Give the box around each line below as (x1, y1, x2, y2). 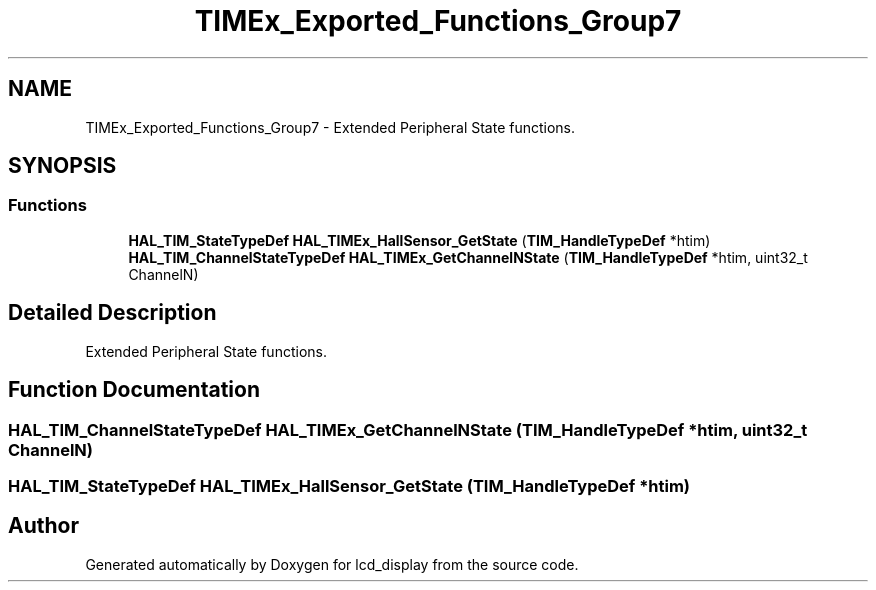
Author (8, 513, 79, 539)
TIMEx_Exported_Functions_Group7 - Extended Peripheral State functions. (85, 118, 576, 136)
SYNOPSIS (8, 153, 117, 179)
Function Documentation (8, 377, 260, 403)
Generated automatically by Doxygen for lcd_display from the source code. (85, 555, 579, 573)
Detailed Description (8, 300, 217, 326)
